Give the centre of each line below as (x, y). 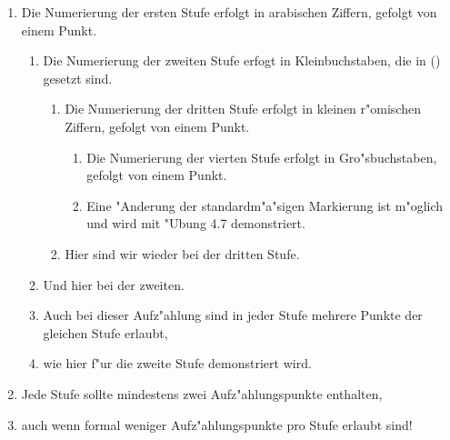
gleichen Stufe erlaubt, (105, 332)
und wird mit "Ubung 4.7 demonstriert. (196, 223)
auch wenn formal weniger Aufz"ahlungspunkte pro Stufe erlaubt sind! (217, 424)
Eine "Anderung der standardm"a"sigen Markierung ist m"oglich (265, 205)
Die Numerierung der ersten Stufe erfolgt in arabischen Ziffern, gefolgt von (229, 12)
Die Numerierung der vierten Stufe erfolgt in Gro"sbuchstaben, (262, 157)
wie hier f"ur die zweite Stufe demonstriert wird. (177, 363)
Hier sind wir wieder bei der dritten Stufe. (182, 253)
